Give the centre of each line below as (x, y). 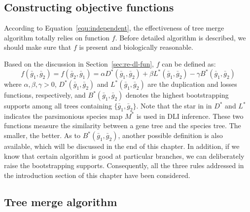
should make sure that (38, 47)
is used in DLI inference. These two (190, 116)
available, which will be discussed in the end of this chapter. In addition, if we (122, 146)
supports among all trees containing (58, 106)
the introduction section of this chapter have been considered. (97, 175)
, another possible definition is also (170, 135)
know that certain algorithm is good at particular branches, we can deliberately (124, 156)
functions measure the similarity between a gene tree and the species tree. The (123, 125)
